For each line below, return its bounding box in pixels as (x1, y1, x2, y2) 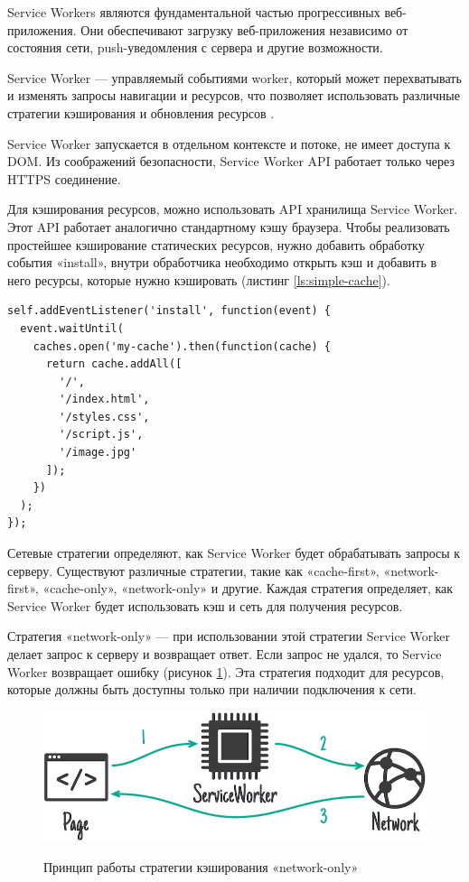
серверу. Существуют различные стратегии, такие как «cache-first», (7, 561, 380, 580)
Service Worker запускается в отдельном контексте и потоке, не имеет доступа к (7, 134, 451, 153)
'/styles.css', (59, 410, 150, 423)
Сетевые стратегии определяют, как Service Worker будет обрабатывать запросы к (7, 543, 461, 562)
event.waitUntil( (20, 321, 124, 335)
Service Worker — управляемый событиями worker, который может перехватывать (7, 68, 462, 87)
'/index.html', (59, 393, 150, 406)
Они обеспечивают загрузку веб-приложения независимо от (80, 20, 408, 39)
